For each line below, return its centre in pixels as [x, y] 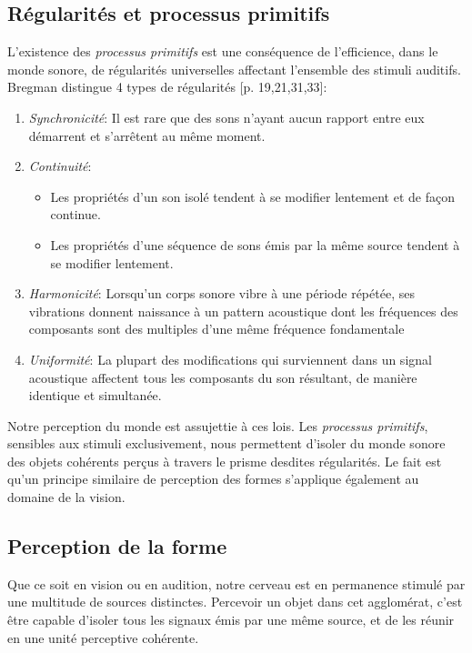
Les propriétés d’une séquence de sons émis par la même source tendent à [255, 244]
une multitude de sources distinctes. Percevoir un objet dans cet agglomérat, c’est [235, 602]
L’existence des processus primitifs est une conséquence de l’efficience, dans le [223, 51]
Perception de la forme [117, 546]
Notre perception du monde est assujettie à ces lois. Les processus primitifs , [218, 425]
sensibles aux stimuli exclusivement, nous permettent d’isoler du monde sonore [226, 443]
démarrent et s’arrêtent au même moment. [147, 135]
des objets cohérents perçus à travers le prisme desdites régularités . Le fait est [225, 461]
